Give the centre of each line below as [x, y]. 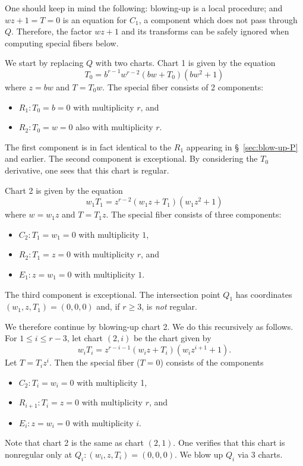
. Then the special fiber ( [94, 362]
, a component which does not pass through [218, 19]
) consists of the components [212, 362]
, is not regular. [169, 306]
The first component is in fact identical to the [88, 147]
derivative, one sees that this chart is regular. [87, 170]
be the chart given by [172, 338]
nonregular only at [39, 454]
